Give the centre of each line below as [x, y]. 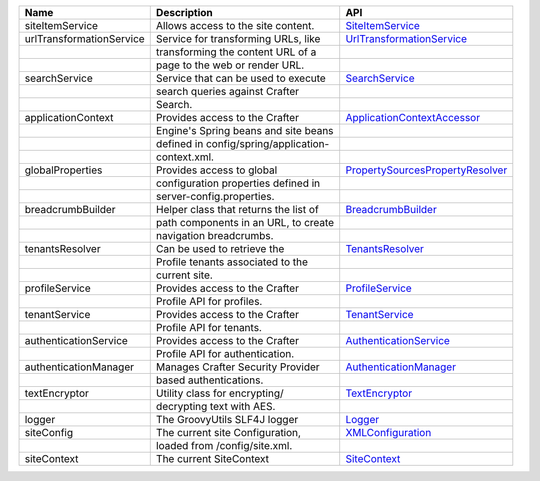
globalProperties [63, 170]
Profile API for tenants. [208, 327]
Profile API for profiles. [209, 301]
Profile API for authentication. [225, 353]
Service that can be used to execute [241, 78]
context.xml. [185, 157]
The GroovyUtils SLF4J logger [227, 419]
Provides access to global [216, 170]
